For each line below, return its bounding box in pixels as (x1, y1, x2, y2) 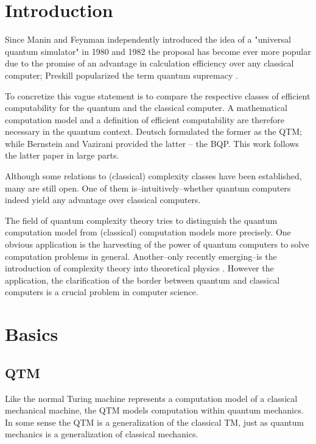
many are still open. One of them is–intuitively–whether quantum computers (5, 181, 291, 194)
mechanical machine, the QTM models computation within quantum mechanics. (5, 404, 304, 417)
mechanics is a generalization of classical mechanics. (5, 428, 198, 440)
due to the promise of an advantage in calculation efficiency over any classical (5, 57, 294, 70)
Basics (5, 321, 58, 346)
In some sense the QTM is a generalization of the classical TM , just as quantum (5, 415, 304, 428)
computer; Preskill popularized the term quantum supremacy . (5, 68, 238, 81)
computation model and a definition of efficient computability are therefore (5, 113, 285, 126)
